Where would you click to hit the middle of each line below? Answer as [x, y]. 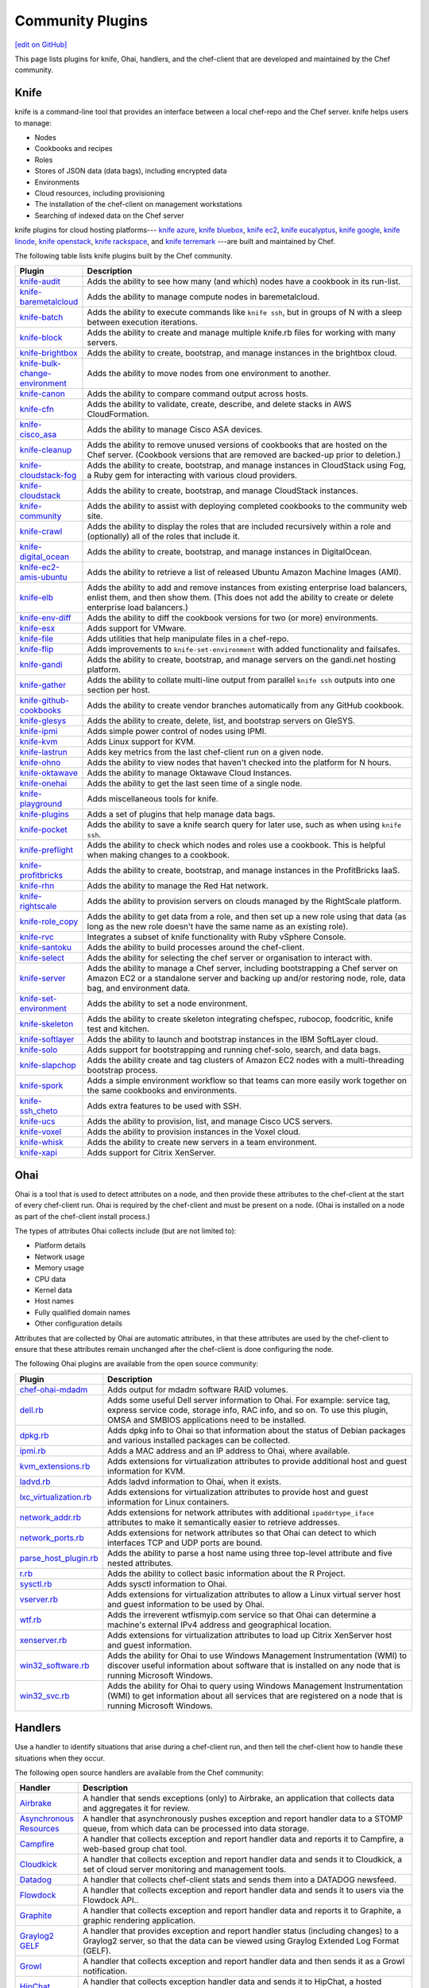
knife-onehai [43, 783]
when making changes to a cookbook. [158, 855]
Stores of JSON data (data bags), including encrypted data [131, 171]
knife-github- [44, 701]
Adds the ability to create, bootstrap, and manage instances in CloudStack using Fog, [247, 465]
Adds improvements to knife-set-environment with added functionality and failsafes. [243, 650]
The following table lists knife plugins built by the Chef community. [124, 255]
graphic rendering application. [139, 1920]
